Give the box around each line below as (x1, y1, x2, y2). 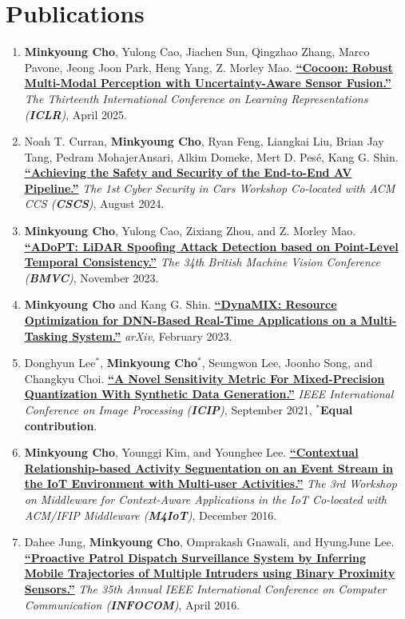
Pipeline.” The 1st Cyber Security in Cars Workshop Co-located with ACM (24, 179, 395, 196)
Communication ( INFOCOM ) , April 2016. (24, 596, 240, 613)
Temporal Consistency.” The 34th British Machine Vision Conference (24, 254, 381, 270)
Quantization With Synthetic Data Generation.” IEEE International (24, 385, 394, 402)
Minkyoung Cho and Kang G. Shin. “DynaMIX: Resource (24, 296, 337, 313)
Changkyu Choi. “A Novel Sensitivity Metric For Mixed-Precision (24, 369, 385, 386)
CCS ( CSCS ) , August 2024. (24, 195, 165, 212)
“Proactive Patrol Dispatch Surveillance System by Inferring (24, 549, 367, 565)
